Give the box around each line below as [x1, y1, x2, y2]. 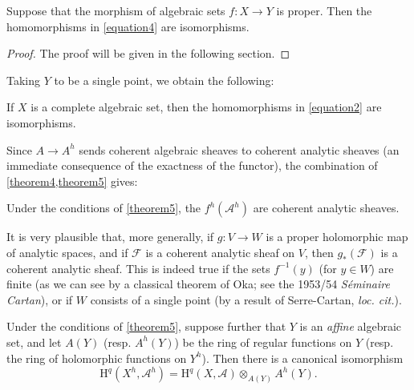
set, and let [6, 333, 62, 350]
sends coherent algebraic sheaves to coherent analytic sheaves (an [79, 141, 400, 158]
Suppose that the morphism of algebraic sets [6, 2, 225, 18]
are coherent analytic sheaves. [253, 199, 400, 216]
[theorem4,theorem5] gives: [6, 172, 138, 189]
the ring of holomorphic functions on [6, 349, 187, 366]
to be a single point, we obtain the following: [54, 71, 274, 88]
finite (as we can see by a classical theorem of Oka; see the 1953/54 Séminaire [6, 275, 390, 292]
